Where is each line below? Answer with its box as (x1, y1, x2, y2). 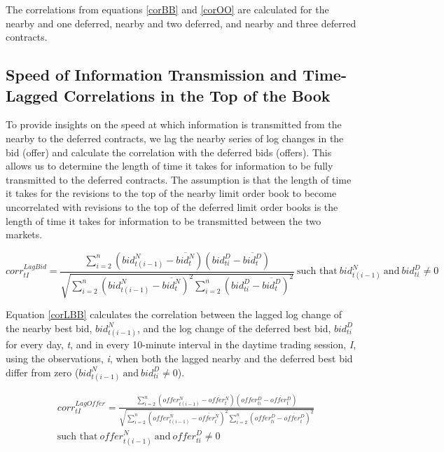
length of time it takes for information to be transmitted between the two (6, 213, 321, 228)
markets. (6, 227, 43, 242)
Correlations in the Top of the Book (63, 84, 331, 106)
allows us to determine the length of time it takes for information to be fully (6, 158, 333, 173)
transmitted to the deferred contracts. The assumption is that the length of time (6, 172, 352, 186)
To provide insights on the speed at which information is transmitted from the (6, 117, 342, 132)
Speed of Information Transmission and (6, 64, 298, 85)
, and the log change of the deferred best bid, (137, 320, 331, 335)
